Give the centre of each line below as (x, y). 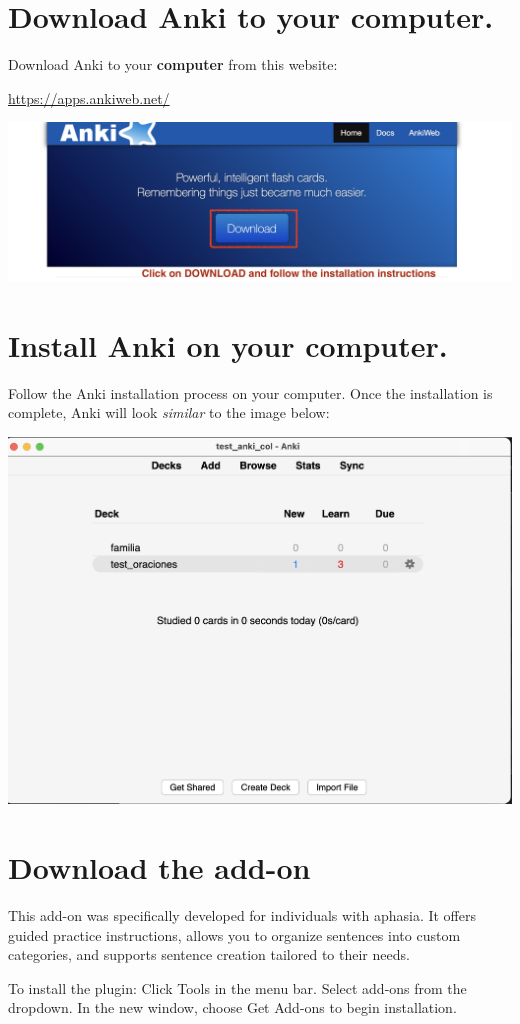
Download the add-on (159, 866)
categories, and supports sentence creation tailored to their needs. (209, 954)
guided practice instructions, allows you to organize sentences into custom (234, 934)
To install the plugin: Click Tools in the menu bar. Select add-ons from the (237, 987)
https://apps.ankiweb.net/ (89, 97)
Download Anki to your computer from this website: (173, 64)
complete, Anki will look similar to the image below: (169, 412)
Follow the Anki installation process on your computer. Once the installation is (250, 392)
